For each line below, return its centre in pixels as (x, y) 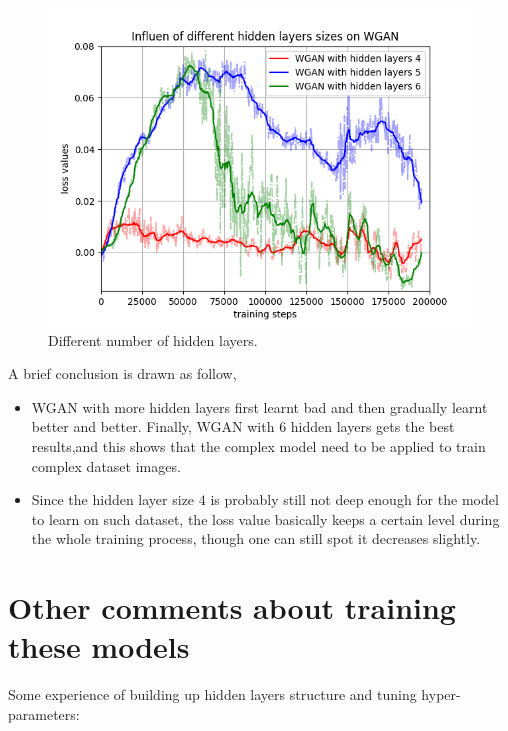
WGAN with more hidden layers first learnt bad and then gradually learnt (259, 406)
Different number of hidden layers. (153, 339)
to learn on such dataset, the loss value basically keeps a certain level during (265, 518)
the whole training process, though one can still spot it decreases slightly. (256, 538)
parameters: (44, 713)
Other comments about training (232, 607)
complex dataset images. (106, 465)
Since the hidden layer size (113, 499)
